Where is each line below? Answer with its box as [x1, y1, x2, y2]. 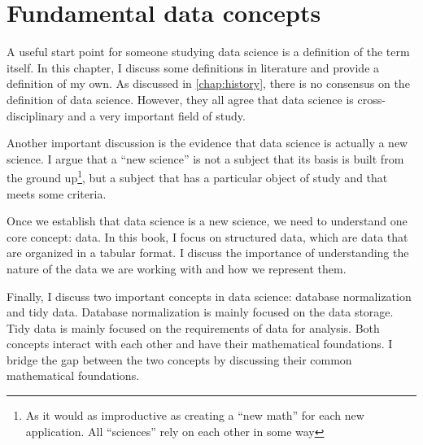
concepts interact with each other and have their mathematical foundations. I [7, 335, 393, 352]
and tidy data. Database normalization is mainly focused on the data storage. [7, 303, 394, 321]
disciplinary [7, 107, 64, 124]
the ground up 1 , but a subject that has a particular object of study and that [7, 167, 388, 185]
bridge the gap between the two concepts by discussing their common [7, 351, 352, 368]
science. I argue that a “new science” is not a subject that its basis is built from [7, 150, 404, 167]
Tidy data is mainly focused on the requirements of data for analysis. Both [7, 319, 380, 336]
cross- [357, 90, 386, 107]
